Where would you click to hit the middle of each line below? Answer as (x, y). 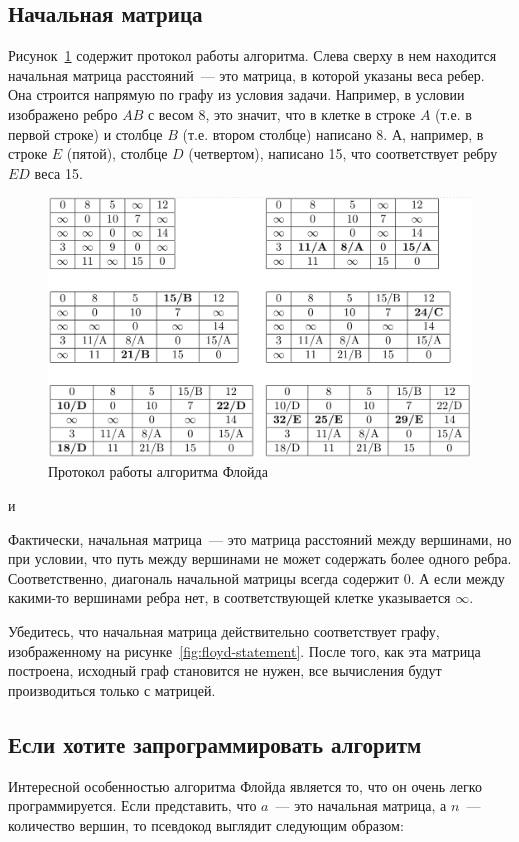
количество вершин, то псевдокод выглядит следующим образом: (206, 824)
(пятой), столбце (117, 153)
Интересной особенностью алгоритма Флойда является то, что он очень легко (245, 785)
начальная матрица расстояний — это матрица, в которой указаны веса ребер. (246, 74)
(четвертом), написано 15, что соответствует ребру (343, 153)
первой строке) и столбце (85, 133)
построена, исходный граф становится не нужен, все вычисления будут (225, 670)
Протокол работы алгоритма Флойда (158, 471)
